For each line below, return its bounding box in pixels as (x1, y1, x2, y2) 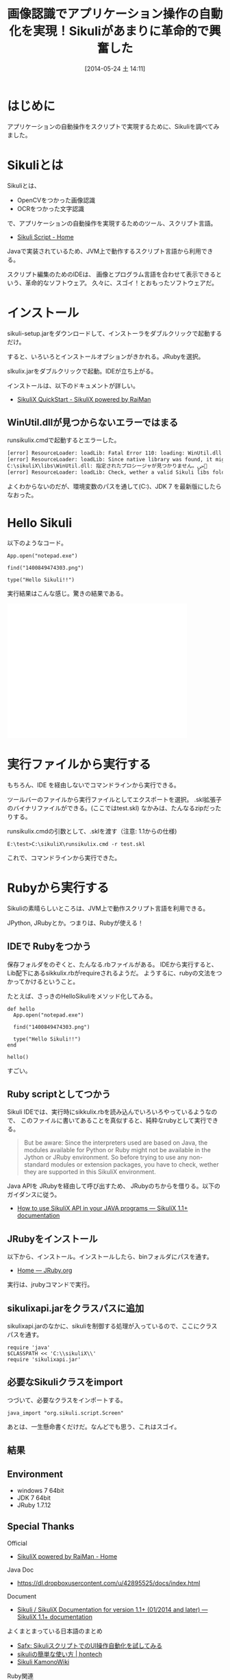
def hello (7, 1006, 36, 1012)
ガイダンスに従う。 (7, 1191, 61, 1199)
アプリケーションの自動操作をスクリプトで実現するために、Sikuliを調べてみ (7, 122, 220, 130)
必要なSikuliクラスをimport (7, 1376, 123, 1388)
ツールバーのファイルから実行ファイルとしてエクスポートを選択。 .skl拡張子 (7, 795, 222, 803)
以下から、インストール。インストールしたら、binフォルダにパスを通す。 (7, 1252, 214, 1261)
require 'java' (7, 1344, 51, 1351)
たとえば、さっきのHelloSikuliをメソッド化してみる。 (7, 992, 157, 1000)
